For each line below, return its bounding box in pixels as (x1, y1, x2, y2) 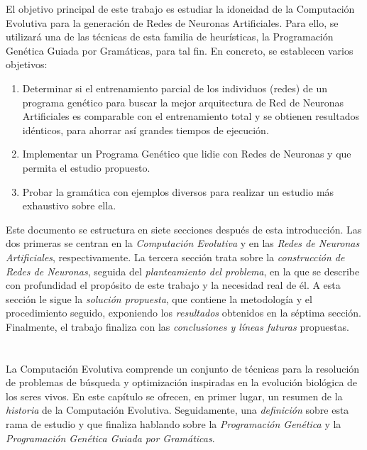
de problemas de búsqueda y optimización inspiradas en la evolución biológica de (6, 375, 358, 390)
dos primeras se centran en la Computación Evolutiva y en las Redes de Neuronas (6, 236, 360, 251)
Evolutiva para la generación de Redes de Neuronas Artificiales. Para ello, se (6, 15, 339, 30)
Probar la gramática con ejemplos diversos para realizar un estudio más (22, 184, 334, 199)
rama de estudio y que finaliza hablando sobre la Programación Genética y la (6, 417, 341, 432)
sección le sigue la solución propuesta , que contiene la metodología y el (6, 291, 312, 306)
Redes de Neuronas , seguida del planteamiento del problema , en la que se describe (6, 263, 360, 278)
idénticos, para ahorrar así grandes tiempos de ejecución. (22, 122, 269, 137)
